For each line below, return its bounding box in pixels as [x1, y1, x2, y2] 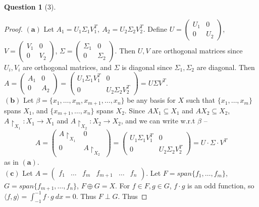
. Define [143, 23, 167, 34]
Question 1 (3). [4, 2, 56, 12]
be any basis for [127, 95, 176, 105]
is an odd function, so [187, 180, 254, 190]
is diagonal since [122, 61, 172, 72]
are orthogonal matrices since [152, 45, 243, 55]
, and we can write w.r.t [121, 115, 195, 126]
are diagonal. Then [196, 61, 255, 72]
